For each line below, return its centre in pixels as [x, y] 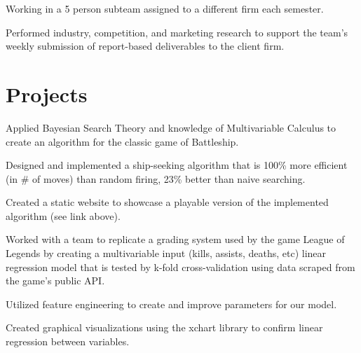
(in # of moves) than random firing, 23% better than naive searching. [156, 178]
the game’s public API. [55, 281]
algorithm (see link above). [63, 215]
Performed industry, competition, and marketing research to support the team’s [177, 32]
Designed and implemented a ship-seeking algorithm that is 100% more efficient [177, 165]
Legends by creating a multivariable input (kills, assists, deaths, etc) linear [166, 253]
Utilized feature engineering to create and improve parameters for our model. [171, 304]
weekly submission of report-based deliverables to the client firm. [145, 46]
